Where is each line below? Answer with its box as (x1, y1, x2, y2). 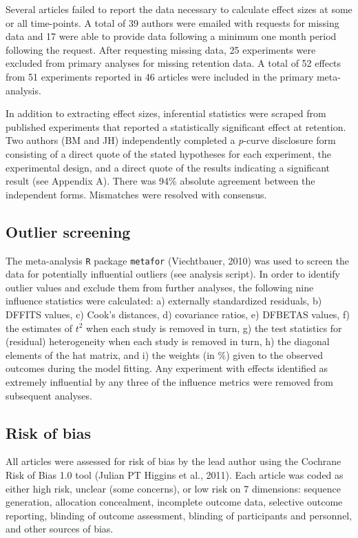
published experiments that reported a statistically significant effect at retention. (6, 119, 346, 134)
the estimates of (6, 320, 72, 335)
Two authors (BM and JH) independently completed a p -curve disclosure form (6, 133, 336, 147)
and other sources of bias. (6, 521, 114, 536)
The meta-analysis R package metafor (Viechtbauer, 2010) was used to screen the (6, 253, 350, 267)
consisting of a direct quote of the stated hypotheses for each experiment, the (6, 146, 331, 161)
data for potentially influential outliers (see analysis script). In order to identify (6, 267, 340, 281)
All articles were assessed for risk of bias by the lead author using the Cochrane (6, 454, 341, 468)
